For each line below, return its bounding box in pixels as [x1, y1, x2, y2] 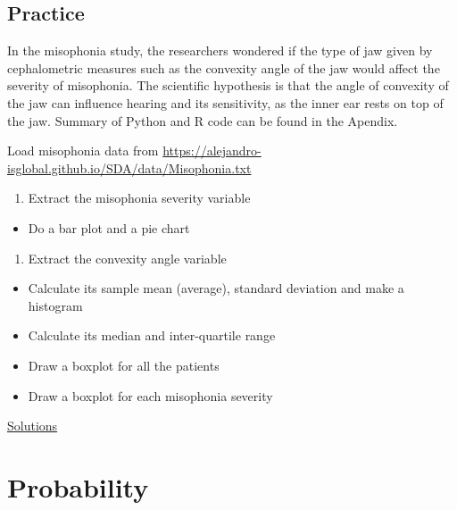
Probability [7, 468, 149, 505]
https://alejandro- [162, 141, 262, 160]
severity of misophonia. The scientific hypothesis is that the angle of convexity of [7, 76, 449, 95]
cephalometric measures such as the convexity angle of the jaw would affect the [7, 58, 440, 77]
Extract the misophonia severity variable [28, 188, 251, 207]
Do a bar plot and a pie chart [28, 218, 190, 237]
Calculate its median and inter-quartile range [28, 326, 276, 345]
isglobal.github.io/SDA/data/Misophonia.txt [7, 158, 252, 177]
